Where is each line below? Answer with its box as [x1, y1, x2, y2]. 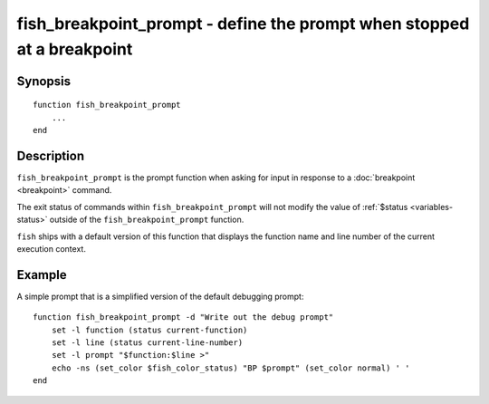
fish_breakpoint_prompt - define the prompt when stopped [16, 14, 470, 34]
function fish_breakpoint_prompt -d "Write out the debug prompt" [33, 313, 334, 322]
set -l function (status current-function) [51, 324, 248, 335]
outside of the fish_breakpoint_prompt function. [49, 214, 244, 226]
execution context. [16, 244, 86, 254]
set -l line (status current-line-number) [51, 338, 244, 348]
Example [16, 267, 67, 283]
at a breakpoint [16, 39, 133, 59]
